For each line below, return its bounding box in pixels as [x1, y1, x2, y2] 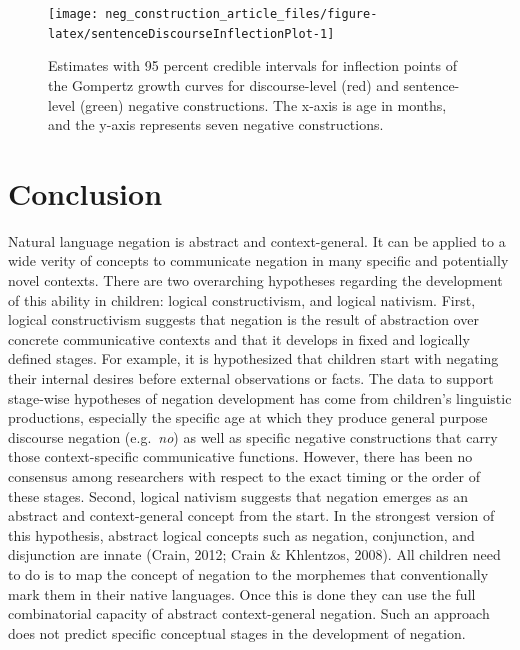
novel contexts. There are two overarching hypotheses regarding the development [8, 270, 503, 290]
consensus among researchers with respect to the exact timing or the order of [8, 465, 481, 486]
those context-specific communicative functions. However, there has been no [8, 446, 473, 467]
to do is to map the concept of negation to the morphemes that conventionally [8, 563, 489, 584]
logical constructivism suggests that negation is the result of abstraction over [8, 309, 479, 330]
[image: [48, 7, 99, 21]
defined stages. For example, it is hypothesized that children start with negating [8, 348, 499, 369]
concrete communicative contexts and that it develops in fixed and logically [8, 328, 470, 349]
